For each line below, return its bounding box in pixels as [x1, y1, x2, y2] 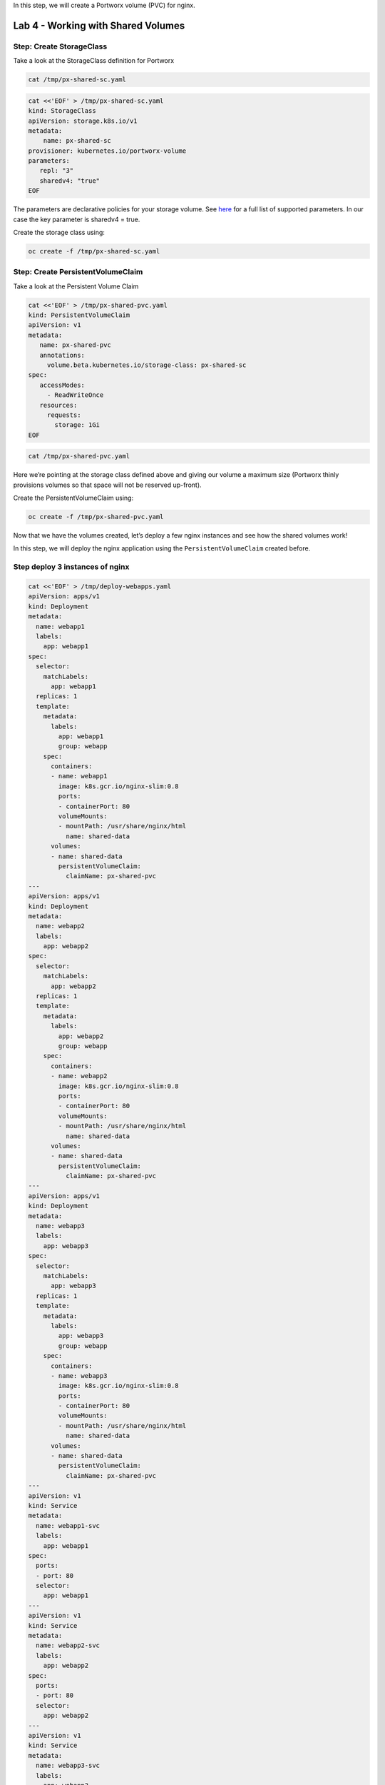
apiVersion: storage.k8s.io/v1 [28, 116, 138, 125]
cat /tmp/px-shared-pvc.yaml [28, 452, 130, 461]
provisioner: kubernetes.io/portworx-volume [28, 146, 187, 155]
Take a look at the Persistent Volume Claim [13, 282, 139, 291]
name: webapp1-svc [36, 1522, 100, 1529]
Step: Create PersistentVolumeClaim [13, 267, 143, 277]
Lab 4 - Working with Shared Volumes [13, 19, 185, 31]
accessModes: [39, 381, 86, 389]
